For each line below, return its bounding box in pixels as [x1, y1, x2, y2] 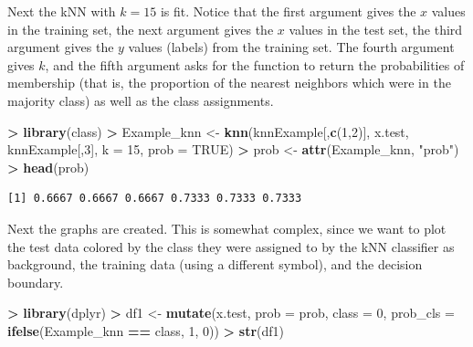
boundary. [7, 272, 64, 291]
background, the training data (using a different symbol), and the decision [7, 255, 423, 274]
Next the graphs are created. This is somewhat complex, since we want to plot [7, 218, 447, 237]
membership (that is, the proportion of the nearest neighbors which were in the [7, 73, 451, 92]
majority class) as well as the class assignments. [7, 90, 274, 110]
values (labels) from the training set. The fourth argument [128, 37, 455, 57]
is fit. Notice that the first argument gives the [160, 2, 416, 20]
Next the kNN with [7, 2, 116, 20]
